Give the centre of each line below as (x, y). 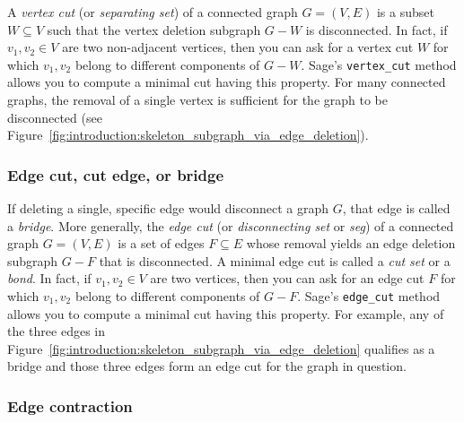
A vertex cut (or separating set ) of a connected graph (153, 12)
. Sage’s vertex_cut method (379, 64)
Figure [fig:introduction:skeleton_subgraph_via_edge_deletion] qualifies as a (221, 348)
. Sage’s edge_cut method (369, 296)
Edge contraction (70, 405)
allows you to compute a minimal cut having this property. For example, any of (226, 313)
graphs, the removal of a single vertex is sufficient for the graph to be (197, 100)
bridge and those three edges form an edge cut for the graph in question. (207, 366)
